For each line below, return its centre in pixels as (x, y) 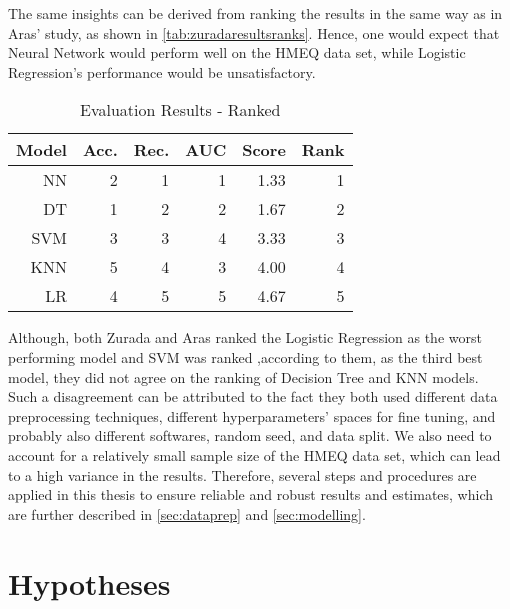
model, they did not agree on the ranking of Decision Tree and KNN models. (243, 376)
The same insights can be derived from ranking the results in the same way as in (255, 13)
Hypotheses (89, 582)
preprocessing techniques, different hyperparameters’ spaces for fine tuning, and (252, 415)
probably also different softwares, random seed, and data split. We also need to (250, 435)
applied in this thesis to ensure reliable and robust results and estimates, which (251, 494)
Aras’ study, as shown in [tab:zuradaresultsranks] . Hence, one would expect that (254, 32)
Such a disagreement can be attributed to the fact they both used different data (253, 396)
